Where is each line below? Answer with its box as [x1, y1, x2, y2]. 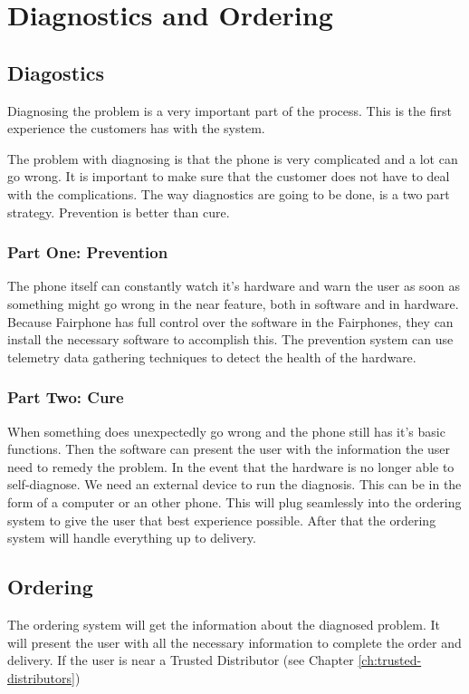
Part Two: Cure [7, 386, 124, 409]
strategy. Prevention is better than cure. [7, 202, 230, 221]
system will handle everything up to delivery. [7, 528, 256, 547]
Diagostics [7, 58, 104, 86]
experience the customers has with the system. [7, 119, 265, 138]
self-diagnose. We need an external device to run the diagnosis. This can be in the [7, 475, 462, 494]
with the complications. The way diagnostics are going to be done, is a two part [7, 184, 450, 203]
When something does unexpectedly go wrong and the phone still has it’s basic [7, 421, 445, 440]
